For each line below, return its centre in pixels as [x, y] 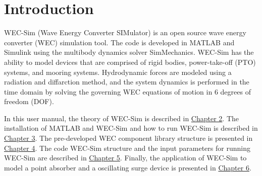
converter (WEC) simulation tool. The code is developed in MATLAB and [119, 42]
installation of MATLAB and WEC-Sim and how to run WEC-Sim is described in [131, 128]
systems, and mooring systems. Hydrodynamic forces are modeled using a [118, 72]
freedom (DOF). [29, 101]
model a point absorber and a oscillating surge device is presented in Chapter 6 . [128, 167]
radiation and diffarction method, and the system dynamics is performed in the [127, 82]
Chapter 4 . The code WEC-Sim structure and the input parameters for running [127, 148]
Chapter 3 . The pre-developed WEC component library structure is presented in [128, 138]
